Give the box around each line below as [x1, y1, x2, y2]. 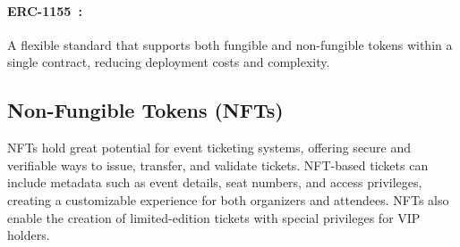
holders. [7, 226, 50, 244]
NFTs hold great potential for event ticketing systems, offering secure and [7, 138, 412, 157]
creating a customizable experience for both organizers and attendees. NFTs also [7, 190, 449, 209]
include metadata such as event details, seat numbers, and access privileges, [7, 173, 422, 192]
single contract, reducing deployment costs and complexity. [7, 53, 330, 71]
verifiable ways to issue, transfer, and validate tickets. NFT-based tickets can [7, 155, 429, 174]
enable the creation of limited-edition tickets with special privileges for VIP [7, 208, 421, 226]
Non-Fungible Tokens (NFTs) [7, 96, 284, 124]
